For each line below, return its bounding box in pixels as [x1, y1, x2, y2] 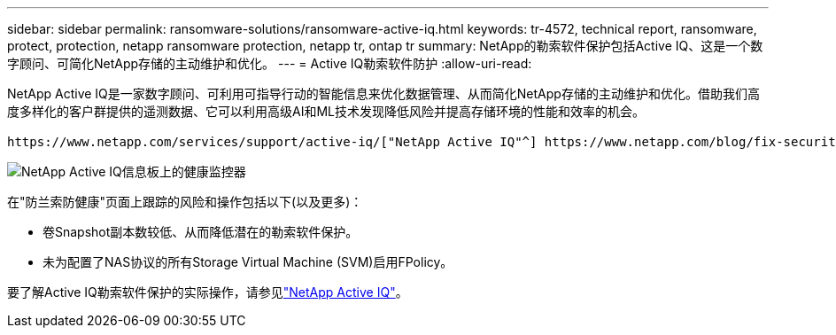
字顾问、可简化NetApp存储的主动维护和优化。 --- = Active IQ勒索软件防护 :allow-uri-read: [7, 56, 532, 71]
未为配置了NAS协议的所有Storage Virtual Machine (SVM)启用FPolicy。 [43, 254, 453, 269]
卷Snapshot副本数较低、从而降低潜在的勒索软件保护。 [43, 224, 359, 239]
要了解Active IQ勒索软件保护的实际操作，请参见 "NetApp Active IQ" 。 [7, 284, 408, 300]
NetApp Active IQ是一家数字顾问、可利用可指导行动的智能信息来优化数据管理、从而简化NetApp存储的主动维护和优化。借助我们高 [7, 86, 760, 101]
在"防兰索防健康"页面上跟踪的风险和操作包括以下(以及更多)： [7, 194, 363, 209]
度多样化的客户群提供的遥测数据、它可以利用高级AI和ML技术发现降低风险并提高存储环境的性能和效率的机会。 [7, 104, 645, 119]
